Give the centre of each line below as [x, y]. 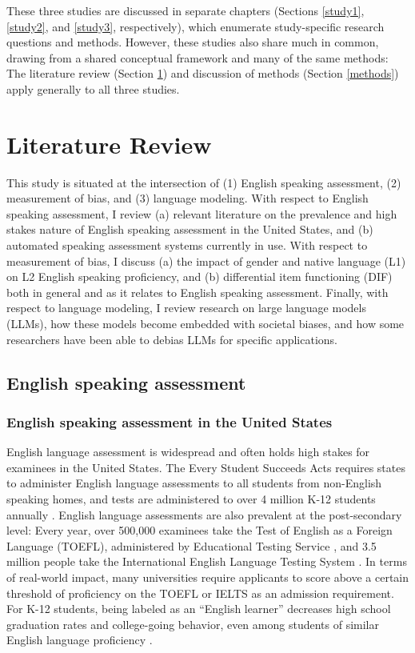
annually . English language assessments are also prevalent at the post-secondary [204, 514]
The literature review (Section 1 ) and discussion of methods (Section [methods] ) [203, 73]
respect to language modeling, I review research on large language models [186, 308]
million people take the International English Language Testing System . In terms [207, 561]
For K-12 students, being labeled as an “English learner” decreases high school [199, 609]
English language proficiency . [80, 640]
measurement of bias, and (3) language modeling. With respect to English [188, 198]
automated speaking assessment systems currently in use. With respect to [187, 245]
